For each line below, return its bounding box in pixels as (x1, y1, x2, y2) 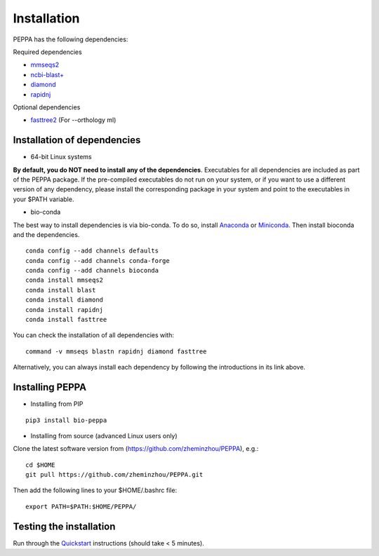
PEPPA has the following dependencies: (13, 35, 128, 43)
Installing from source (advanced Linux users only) (30, 431, 178, 440)
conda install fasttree (25, 316, 107, 324)
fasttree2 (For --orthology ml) (30, 116, 117, 124)
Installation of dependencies (13, 134, 141, 147)
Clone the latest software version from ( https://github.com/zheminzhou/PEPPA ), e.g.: (13, 445, 259, 453)
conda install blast (25, 286, 96, 294)
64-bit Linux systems (30, 153, 92, 161)
